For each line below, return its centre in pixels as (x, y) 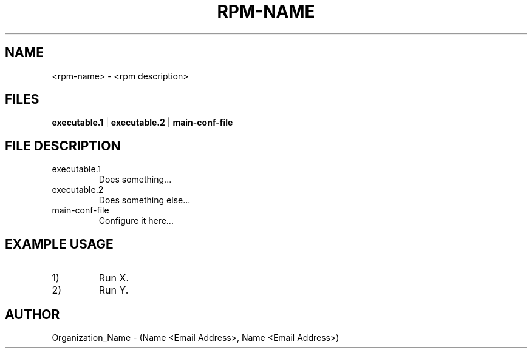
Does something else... (145, 200)
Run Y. (114, 290)
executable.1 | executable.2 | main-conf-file (142, 123)
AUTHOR (32, 314)
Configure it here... (136, 221)
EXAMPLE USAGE (59, 244)
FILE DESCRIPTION (63, 146)
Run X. (114, 278)
